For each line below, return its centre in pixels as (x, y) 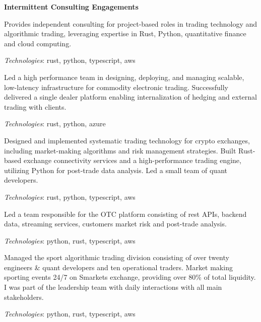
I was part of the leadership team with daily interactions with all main (113, 287)
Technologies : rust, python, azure (55, 124)
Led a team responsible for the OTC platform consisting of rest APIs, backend (125, 214)
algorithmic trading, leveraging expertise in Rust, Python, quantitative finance (125, 33)
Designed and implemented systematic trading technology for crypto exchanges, (127, 140)
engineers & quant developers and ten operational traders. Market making (118, 267)
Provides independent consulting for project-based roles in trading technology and (131, 23)
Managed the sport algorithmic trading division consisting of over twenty (117, 257)
